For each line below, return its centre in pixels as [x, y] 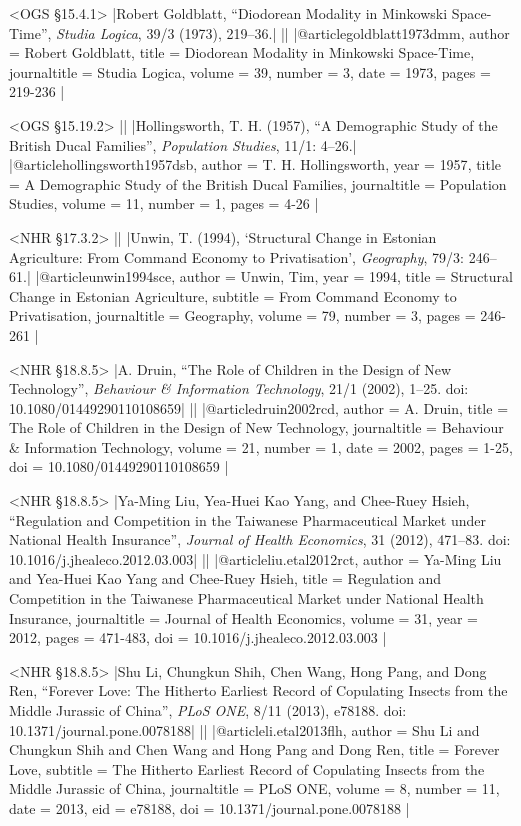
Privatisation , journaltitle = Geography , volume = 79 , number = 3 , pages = [242, 315]
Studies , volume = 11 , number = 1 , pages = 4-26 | [164, 203]
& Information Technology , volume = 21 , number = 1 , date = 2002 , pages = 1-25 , [261, 446]
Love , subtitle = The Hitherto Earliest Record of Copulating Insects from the [247, 768]
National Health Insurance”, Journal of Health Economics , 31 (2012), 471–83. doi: [260, 539]
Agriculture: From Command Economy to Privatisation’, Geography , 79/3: [236, 256]
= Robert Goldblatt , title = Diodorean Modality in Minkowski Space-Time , [242, 52]
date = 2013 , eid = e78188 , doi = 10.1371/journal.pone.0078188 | [209, 807]
